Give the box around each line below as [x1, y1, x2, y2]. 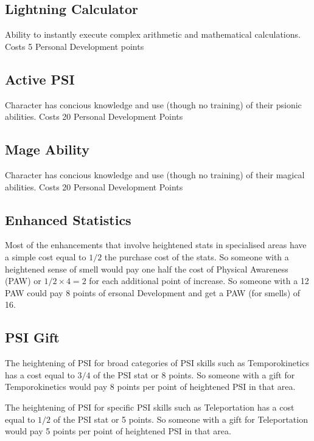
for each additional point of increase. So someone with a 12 [89, 274, 309, 287]
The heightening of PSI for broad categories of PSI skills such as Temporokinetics [5, 356, 309, 369]
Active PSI [5, 69, 75, 88]
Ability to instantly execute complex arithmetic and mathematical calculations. [5, 28, 301, 41]
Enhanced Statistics [5, 210, 131, 229]
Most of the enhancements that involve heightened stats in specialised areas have [5, 238, 307, 251]
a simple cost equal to [5, 250, 86, 263]
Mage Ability [5, 140, 90, 159]
